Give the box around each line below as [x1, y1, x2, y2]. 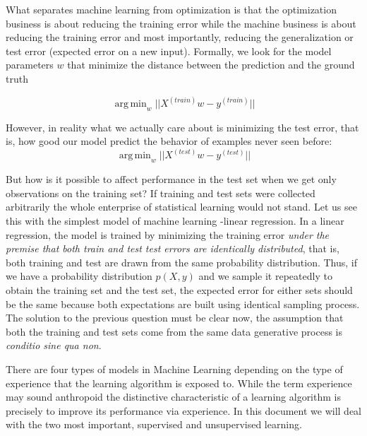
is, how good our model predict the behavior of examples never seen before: [6, 134, 332, 148]
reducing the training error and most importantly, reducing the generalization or [6, 30, 354, 45]
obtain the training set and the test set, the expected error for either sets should [6, 282, 353, 297]
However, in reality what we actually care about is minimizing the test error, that [6, 119, 359, 134]
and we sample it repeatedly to [198, 269, 332, 283]
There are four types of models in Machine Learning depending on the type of [6, 361, 343, 376]
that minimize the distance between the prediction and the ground [67, 57, 355, 72]
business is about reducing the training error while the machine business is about [6, 16, 356, 30]
